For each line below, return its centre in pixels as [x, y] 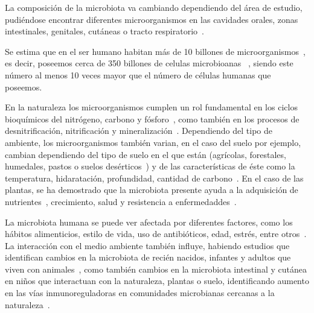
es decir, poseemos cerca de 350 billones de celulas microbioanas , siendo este [149, 63]
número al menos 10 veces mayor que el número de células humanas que [138, 74]
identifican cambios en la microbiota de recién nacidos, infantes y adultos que [148, 257]
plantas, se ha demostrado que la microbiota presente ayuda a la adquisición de [152, 190]
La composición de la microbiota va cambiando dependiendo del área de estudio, [154, 7]
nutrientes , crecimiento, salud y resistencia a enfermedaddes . [121, 201]
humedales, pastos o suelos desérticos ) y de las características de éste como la [150, 166]
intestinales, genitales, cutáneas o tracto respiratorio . [104, 31]
